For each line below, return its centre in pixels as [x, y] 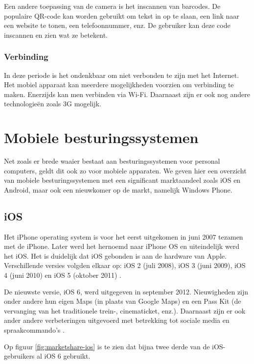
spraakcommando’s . [34, 330]
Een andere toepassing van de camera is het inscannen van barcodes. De [112, 6]
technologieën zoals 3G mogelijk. [53, 104]
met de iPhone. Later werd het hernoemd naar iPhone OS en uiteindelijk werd [122, 246]
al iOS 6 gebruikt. [64, 356]
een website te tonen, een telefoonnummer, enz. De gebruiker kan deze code [117, 25]
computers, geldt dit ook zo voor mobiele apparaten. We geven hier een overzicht [125, 170]
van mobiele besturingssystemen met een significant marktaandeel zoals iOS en [122, 180]
